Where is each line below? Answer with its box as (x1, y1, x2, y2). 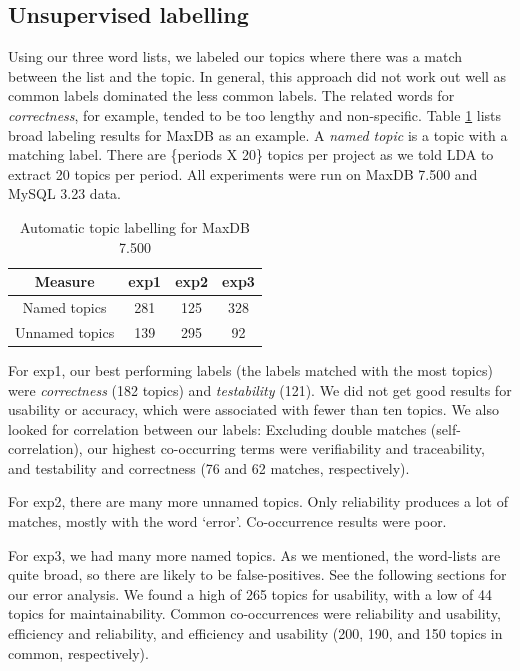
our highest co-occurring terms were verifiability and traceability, (87, 438, 485, 459)
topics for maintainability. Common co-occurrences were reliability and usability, (8, 603, 501, 624)
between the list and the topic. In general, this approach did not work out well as (8, 65, 507, 86)
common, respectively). (8, 642, 149, 663)
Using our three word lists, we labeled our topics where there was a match (8, 46, 463, 67)
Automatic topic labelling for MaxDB (19, 216, 250, 237)
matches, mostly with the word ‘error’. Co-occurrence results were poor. (8, 511, 447, 532)
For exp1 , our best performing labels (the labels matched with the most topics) (8, 359, 493, 380)
